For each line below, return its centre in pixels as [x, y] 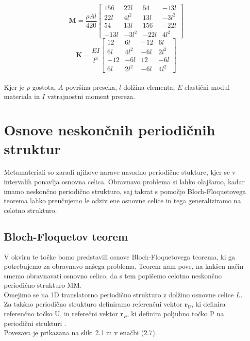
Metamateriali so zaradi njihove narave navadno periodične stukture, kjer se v [120, 172]
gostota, [44, 87]
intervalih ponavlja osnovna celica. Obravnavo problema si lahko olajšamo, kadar [124, 181]
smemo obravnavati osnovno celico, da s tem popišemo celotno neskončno [113, 275]
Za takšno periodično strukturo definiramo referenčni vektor [93, 304]
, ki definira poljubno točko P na [175, 314]
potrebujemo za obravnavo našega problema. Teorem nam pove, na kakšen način [124, 266]
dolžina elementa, [149, 87]
